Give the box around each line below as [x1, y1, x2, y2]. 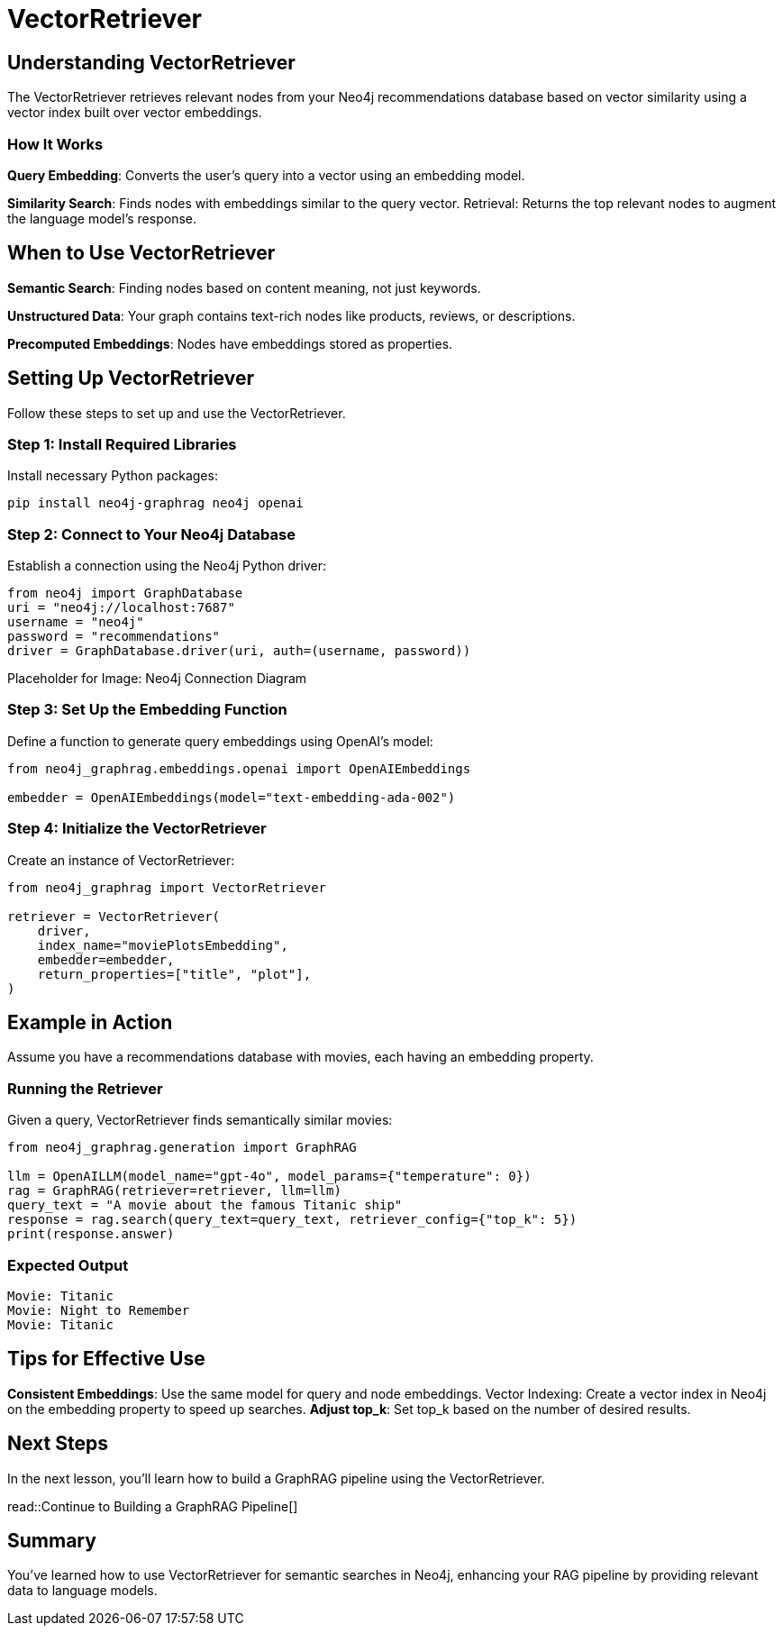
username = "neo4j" [7, 615, 144, 630]
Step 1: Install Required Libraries [7, 434, 237, 453]
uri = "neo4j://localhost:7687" [7, 600, 235, 616]
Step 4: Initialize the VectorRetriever [7, 819, 267, 838]
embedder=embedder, [37, 952, 175, 967]
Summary [7, 1529, 96, 1553]
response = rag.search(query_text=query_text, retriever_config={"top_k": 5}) [7, 1212, 578, 1227]
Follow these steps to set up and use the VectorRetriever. [7, 405, 346, 421]
